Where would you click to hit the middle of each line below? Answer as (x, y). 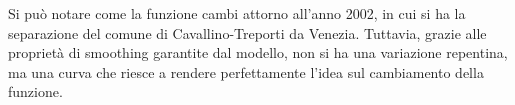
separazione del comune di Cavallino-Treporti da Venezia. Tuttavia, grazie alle (247, 32)
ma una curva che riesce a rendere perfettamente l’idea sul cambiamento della (246, 71)
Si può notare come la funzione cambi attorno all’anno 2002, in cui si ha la (237, 13)
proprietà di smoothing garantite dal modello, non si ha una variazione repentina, (258, 52)
